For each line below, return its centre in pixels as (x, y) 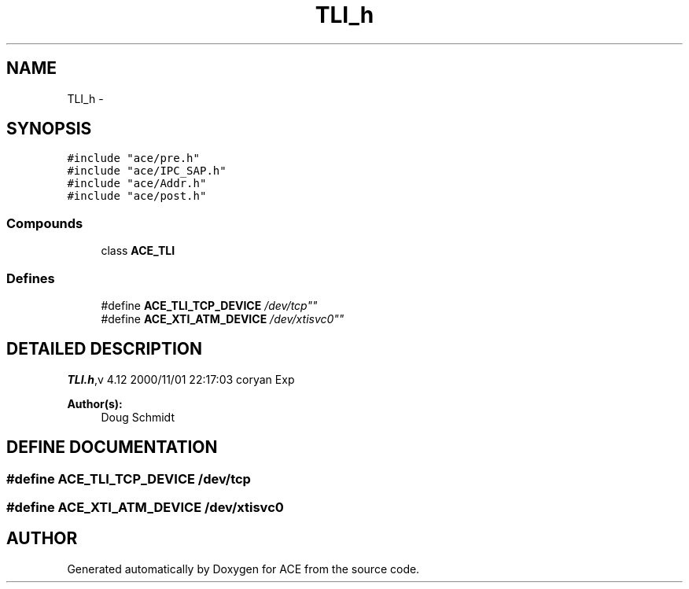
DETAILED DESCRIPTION (105, 349)
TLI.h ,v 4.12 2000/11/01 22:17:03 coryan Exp (181, 379)
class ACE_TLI (138, 251)
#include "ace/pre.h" (133, 158)
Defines (31, 278)
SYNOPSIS (49, 129)
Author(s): (95, 403)
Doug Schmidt (138, 417)
